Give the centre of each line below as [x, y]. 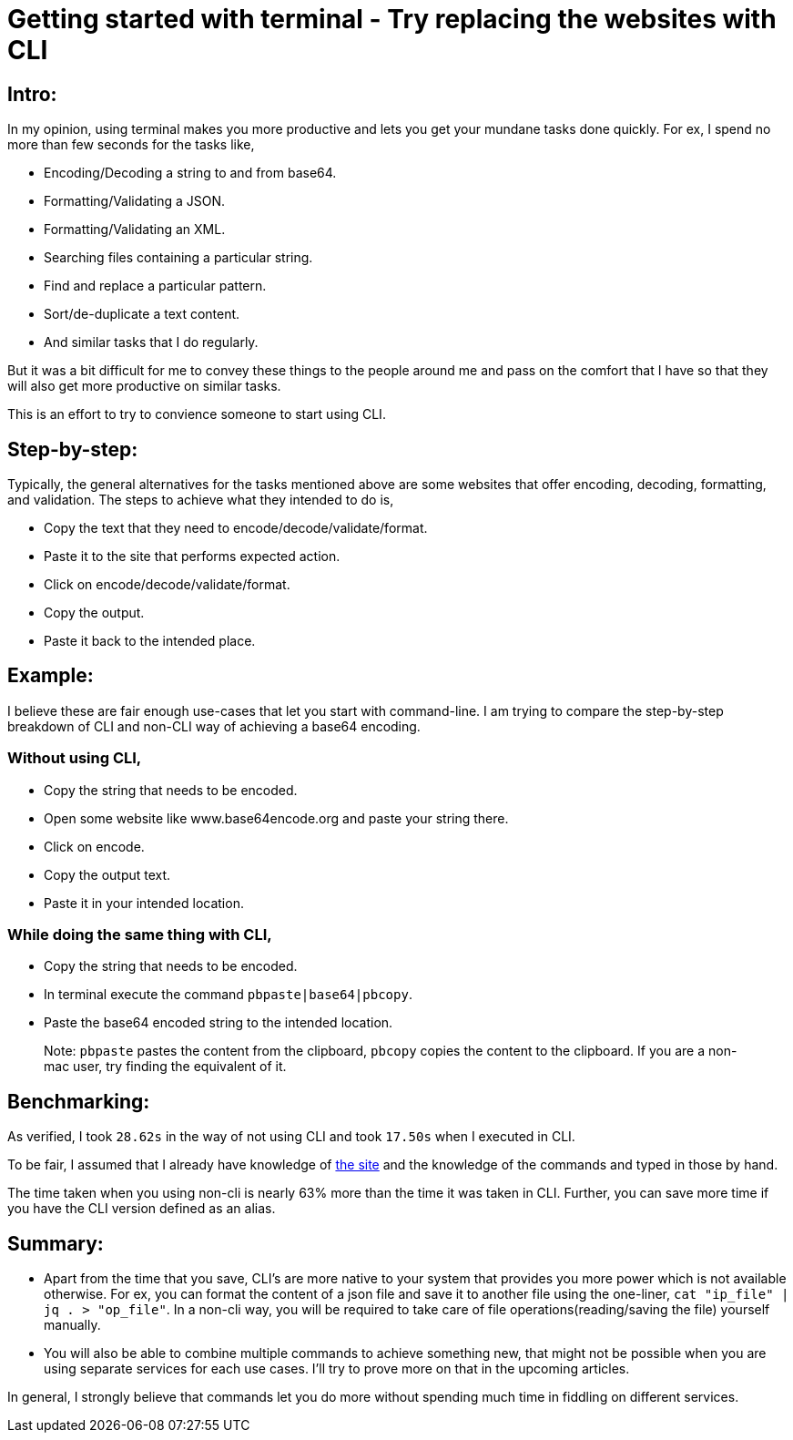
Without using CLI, [75, 758]
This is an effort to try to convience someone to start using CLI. [197, 414]
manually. [72, 1325]
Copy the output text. [107, 874]
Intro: [32, 94]
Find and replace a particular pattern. [155, 286]
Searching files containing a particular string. [178, 258]
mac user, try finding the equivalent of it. [165, 1067]
